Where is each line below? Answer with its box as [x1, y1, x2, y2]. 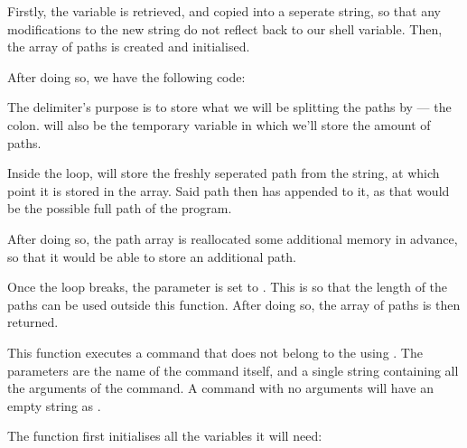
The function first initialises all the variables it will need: [7, 426, 322, 445]
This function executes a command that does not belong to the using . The [7, 342, 423, 361]
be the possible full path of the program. [7, 199, 232, 218]
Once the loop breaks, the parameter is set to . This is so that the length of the [7, 277, 448, 296]
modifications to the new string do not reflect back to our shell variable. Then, [7, 19, 443, 38]
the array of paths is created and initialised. [7, 37, 250, 56]
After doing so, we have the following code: [7, 67, 246, 86]
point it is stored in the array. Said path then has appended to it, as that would [7, 181, 450, 200]
